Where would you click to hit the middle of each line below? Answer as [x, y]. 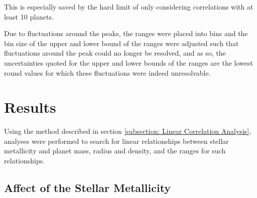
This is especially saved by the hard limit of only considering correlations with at [129, 7]
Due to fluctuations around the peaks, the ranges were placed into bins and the [126, 33]
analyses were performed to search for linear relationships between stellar [116, 141]
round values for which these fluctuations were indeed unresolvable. [107, 72]
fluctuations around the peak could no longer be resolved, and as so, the [115, 53]
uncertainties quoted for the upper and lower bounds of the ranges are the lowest [128, 62]
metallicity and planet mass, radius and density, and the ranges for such [115, 151]
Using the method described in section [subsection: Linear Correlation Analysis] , [128, 131]
